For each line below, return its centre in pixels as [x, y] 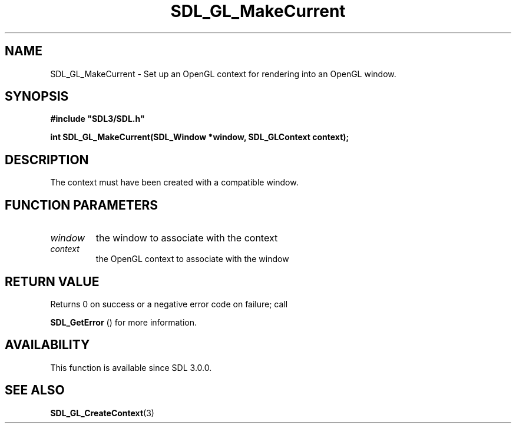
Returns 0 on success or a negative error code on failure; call [169, 304]
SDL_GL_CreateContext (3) [102, 413]
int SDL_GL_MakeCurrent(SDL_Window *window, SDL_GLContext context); [200, 137]
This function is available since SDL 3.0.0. [131, 367]
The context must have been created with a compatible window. [174, 183]
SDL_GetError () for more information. [124, 322]
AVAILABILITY [47, 345]
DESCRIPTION [47, 160]
